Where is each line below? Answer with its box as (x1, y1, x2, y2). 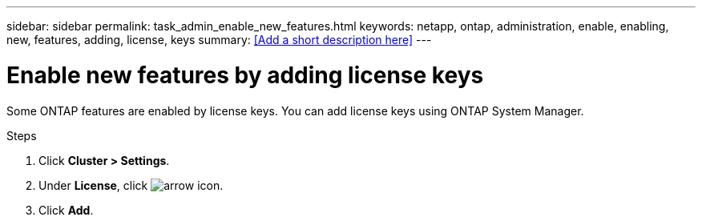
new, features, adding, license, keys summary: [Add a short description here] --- (6, 33, 432, 46)
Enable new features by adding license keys (6, 61, 484, 89)
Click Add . (38, 203, 94, 217)
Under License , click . (38, 178, 224, 192)
